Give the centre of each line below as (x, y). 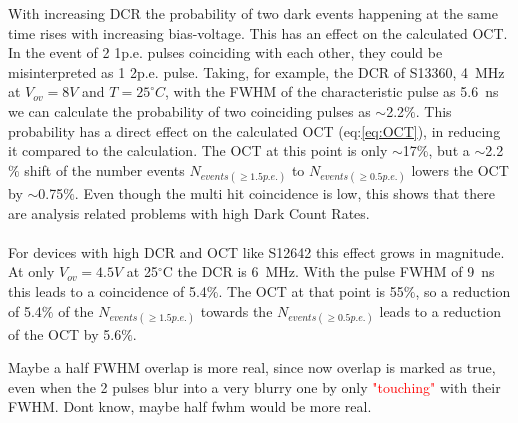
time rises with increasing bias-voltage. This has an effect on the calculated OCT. (258, 32)
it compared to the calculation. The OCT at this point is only (198, 150)
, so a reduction (463, 290)
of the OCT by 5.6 (65, 333)
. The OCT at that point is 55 (311, 290)
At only (31, 271)
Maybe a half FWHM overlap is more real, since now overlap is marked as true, (252, 367)
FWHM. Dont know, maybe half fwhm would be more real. (190, 406)
